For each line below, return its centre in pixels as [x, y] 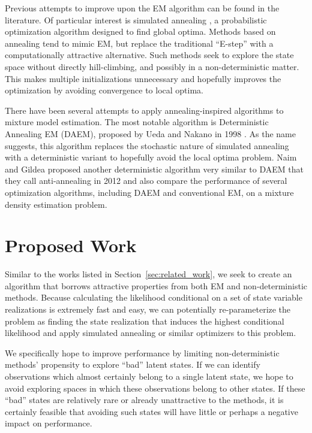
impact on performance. [49, 423]
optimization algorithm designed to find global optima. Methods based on [140, 31]
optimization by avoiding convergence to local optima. [104, 90]
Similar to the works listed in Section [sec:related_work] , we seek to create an [148, 274]
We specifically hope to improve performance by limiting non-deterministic [142, 352]
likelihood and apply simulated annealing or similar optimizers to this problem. [151, 333]
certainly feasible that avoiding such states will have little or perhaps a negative [151, 411]
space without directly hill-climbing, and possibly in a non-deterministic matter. [152, 66]
